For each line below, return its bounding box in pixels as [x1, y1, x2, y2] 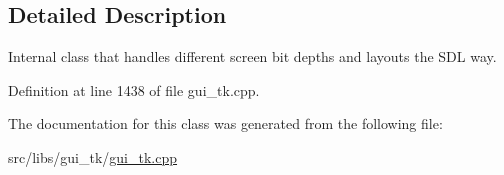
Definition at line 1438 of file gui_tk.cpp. [8, 79, 260, 100]
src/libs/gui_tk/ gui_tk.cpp [8, 146, 178, 167]
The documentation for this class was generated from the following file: [8, 113, 443, 134]
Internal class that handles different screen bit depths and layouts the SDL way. [8, 46, 497, 67]
